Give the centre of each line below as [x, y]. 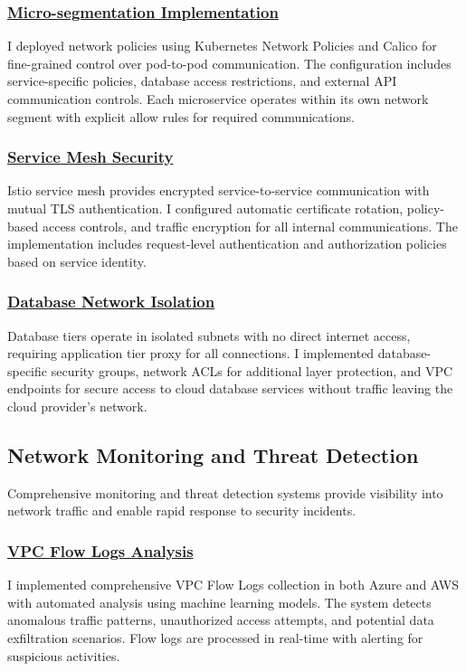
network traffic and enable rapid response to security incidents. [182, 510]
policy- [425, 208]
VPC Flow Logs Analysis [100, 550]
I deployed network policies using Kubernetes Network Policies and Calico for [222, 46]
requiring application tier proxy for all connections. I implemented [191, 353]
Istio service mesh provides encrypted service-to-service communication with [219, 190]
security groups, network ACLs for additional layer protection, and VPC [252, 370]
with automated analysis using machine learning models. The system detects [219, 602]
